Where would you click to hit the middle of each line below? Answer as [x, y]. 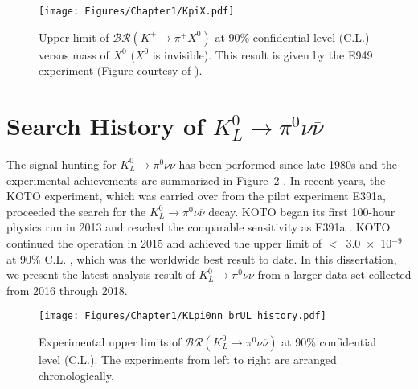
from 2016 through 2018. [67, 290]
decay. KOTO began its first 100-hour [302, 211]
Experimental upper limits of [110, 341]
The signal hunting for [61, 164]
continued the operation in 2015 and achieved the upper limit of [164, 242]
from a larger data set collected [334, 274]
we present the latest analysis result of [101, 274]
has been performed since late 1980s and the [288, 164]
